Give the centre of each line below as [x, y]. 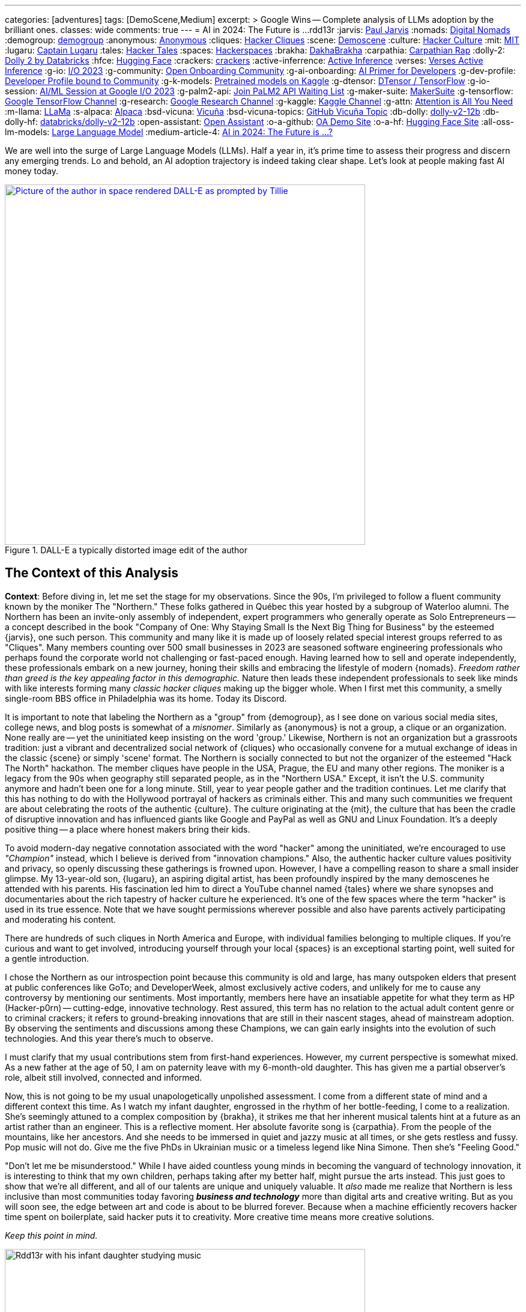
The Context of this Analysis [92, 573]
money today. [32, 171]
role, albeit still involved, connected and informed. [104, 1077]
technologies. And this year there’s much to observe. [109, 1038]
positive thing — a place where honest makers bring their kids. [128, 829]
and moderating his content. [61, 919]
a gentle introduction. [47, 958]
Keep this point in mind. [51, 1235]
